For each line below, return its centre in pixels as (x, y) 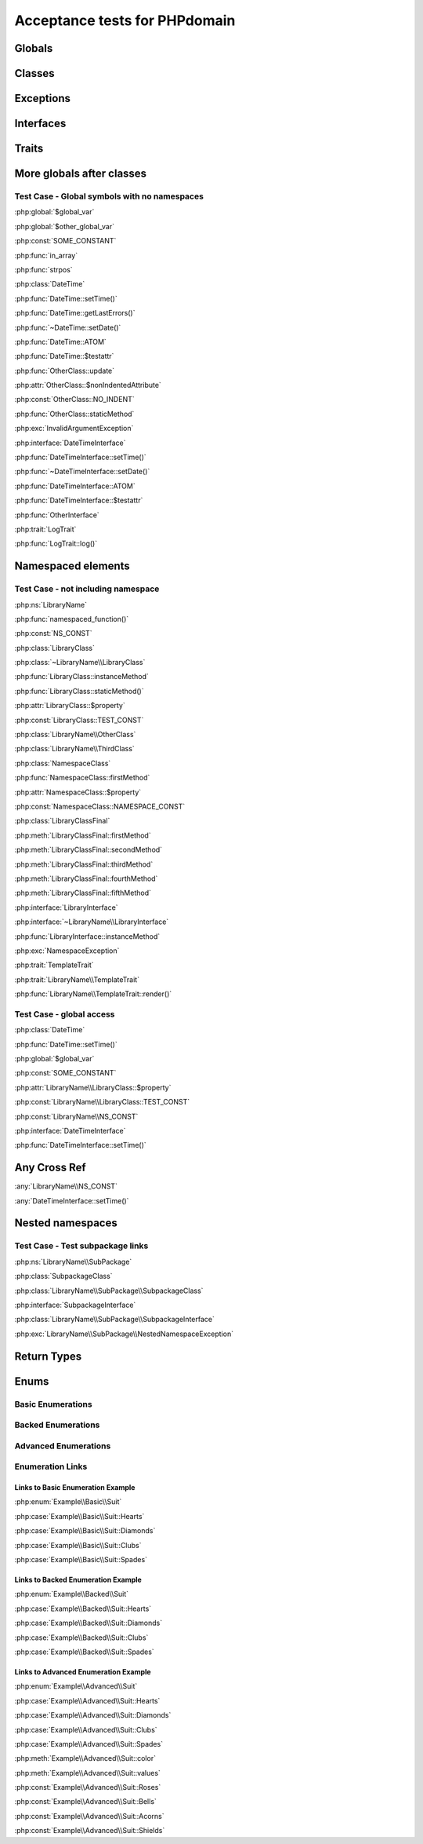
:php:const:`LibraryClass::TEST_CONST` (79, 720)
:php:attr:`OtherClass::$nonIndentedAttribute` (88, 385)
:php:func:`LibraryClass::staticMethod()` (79, 691)
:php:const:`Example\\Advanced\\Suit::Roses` (88, 1787)
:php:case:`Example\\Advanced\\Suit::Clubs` (86, 1729)
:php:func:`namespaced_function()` (72, 619)
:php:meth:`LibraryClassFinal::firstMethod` (83, 835)
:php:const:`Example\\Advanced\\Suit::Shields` (90, 1831)
